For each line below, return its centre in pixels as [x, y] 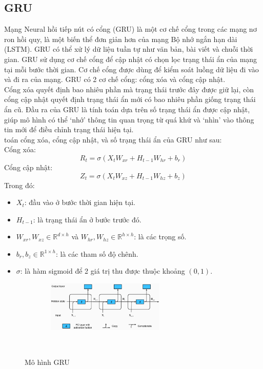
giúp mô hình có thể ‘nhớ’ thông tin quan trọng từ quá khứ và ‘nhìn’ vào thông [129, 119]
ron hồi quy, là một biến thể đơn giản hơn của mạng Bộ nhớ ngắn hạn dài [121, 39]
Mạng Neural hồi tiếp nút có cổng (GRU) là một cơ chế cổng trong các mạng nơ [130, 29]
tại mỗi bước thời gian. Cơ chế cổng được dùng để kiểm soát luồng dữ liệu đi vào [131, 69]
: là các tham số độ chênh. [97, 253]
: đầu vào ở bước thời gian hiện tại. [80, 202]
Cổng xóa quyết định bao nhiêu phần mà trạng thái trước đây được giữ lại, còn [129, 89]
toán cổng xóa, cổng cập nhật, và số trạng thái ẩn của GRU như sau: [113, 139]
